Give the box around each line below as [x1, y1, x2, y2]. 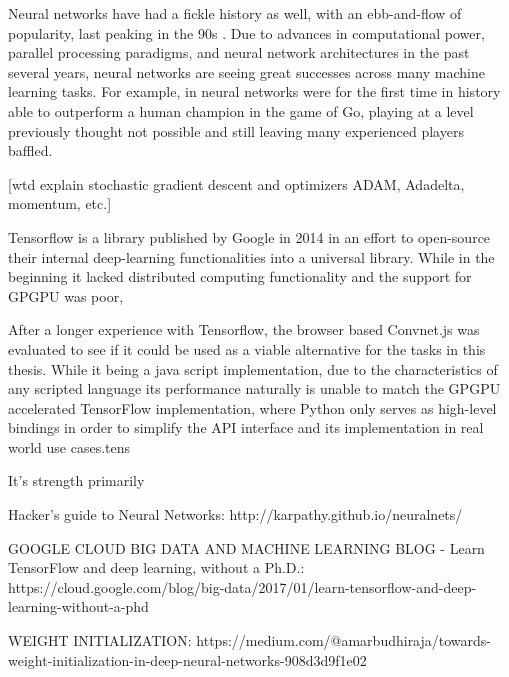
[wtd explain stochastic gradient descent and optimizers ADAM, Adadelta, [8, 173, 465, 194]
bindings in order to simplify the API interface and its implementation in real [8, 417, 484, 438]
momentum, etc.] [8, 193, 112, 214]
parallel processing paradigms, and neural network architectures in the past [8, 42, 470, 63]
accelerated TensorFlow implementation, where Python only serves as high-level [8, 397, 497, 418]
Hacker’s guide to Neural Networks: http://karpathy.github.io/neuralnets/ [8, 504, 463, 525]
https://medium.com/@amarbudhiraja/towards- [196, 630, 492, 651]
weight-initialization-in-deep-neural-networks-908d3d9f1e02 [8, 649, 367, 670]
